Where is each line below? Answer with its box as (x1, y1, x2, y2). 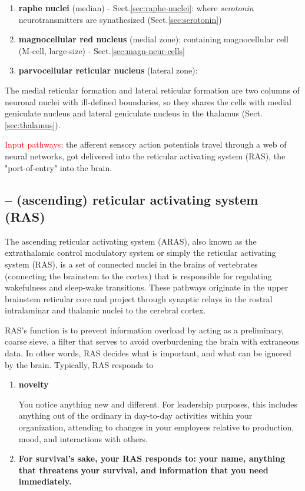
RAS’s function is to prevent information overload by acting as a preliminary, (5, 323, 284, 336)
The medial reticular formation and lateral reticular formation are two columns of (5, 83, 300, 96)
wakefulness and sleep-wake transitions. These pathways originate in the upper (5, 281, 289, 293)
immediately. (18, 475, 72, 487)
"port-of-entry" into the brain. (5, 161, 112, 173)
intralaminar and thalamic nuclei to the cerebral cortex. (5, 304, 206, 316)
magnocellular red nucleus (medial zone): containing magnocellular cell (18, 33, 289, 45)
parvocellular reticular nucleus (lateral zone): (18, 64, 198, 76)
